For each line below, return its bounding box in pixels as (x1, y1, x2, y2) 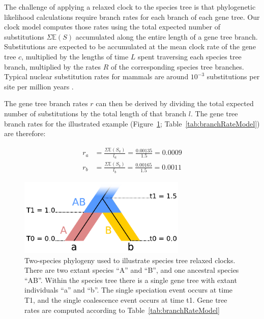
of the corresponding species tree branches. (110, 61, 244, 72)
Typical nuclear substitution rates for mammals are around (4, 71, 189, 82)
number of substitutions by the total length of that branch (4, 108, 187, 118)
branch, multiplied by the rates (4, 61, 101, 72)
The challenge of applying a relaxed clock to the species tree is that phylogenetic (4, 2, 256, 12)
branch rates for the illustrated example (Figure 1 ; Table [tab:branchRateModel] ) (4, 118, 260, 129)
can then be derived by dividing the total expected (96, 98, 254, 109)
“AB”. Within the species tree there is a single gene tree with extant (24, 274, 237, 285)
